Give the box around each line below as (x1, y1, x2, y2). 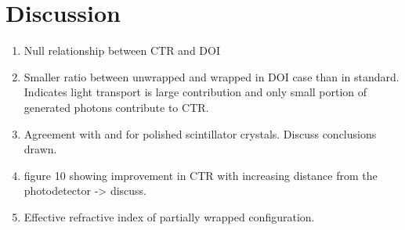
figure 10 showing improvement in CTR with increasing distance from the (24, 167, 378, 183)
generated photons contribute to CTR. (24, 99, 209, 115)
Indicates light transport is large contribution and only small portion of (24, 84, 367, 100)
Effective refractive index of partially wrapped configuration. (24, 208, 315, 225)
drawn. (24, 141, 57, 157)
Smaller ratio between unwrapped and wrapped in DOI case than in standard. (24, 68, 400, 84)
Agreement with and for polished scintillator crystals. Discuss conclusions (24, 125, 377, 142)
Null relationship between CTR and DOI (24, 42, 220, 59)
